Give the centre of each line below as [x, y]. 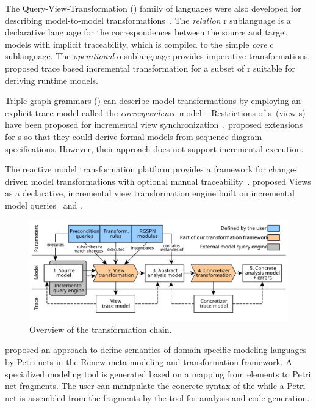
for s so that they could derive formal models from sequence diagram [134, 136]
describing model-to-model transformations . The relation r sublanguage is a [148, 20]
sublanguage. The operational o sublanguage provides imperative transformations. [158, 56]
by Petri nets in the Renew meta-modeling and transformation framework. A [149, 362]
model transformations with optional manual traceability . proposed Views [171, 181]
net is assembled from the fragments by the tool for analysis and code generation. [157, 397]
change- [283, 169]
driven [17, 181]
